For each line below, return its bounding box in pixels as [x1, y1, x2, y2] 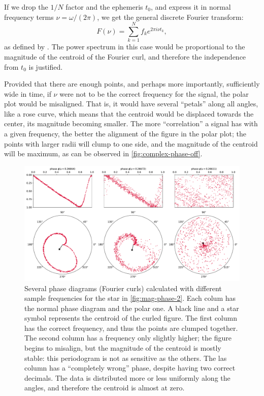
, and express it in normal [150, 2, 231, 12]
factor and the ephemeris [65, 2, 143, 12]
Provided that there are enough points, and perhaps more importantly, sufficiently [4, 78, 260, 89]
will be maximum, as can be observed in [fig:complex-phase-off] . [4, 148, 203, 159]
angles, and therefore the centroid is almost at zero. [24, 382, 185, 393]
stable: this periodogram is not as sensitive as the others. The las [24, 352, 227, 363]
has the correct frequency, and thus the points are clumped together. [24, 322, 238, 333]
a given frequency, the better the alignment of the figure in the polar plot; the [4, 128, 246, 139]
